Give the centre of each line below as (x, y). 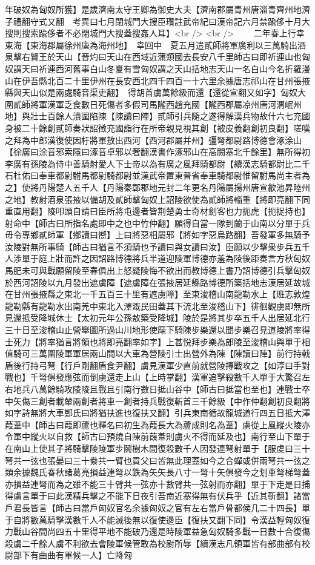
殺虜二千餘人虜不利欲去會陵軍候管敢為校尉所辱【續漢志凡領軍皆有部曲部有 (153, 543)
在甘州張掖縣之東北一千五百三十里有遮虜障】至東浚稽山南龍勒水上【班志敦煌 (157, 294)
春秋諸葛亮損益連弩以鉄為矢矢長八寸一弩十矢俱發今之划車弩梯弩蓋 (178, 472)
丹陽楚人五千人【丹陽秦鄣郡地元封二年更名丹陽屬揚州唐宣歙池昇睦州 (174, 187)
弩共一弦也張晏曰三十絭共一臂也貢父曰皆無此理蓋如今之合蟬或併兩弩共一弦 (153, 460)
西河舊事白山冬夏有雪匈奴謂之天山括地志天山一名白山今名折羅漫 (183, 68)
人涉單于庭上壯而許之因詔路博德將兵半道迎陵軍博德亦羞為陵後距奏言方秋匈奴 (157, 258)
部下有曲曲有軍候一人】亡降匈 (72, 555)
